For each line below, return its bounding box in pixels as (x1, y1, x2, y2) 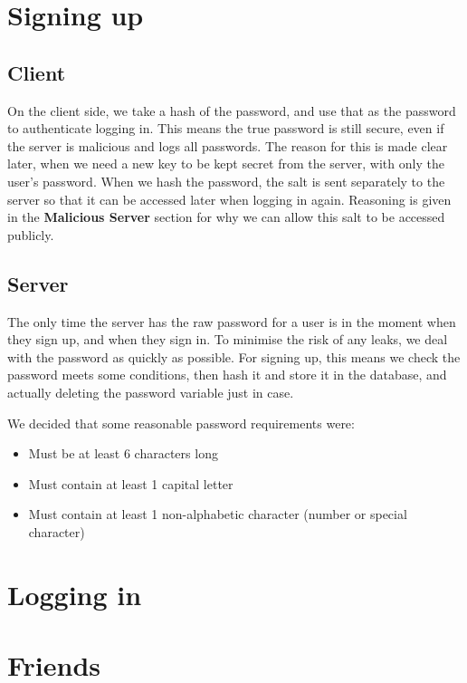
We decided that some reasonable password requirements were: (7, 413, 355, 432)
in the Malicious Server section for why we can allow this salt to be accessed (7, 207, 445, 226)
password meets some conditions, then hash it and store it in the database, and (7, 365, 447, 384)
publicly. (7, 225, 54, 244)
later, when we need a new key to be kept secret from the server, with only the (7, 154, 444, 173)
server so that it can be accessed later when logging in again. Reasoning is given (7, 189, 452, 208)
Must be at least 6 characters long (28, 444, 218, 463)
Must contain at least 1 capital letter (28, 474, 233, 493)
